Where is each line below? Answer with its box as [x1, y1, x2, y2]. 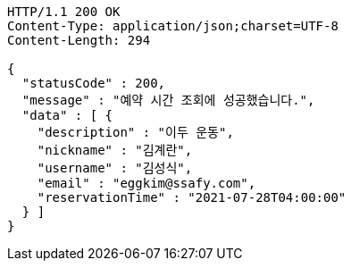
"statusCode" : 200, [21, 76, 166, 90]
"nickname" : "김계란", [37, 143, 193, 157]
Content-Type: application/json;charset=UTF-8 [7, 19, 338, 33]
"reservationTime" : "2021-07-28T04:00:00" [37, 190, 347, 205]
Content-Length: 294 [7, 33, 151, 47]
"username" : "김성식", [37, 161, 193, 175]
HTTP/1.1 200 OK [7, 4, 121, 19]
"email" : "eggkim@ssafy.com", [37, 176, 256, 190]
